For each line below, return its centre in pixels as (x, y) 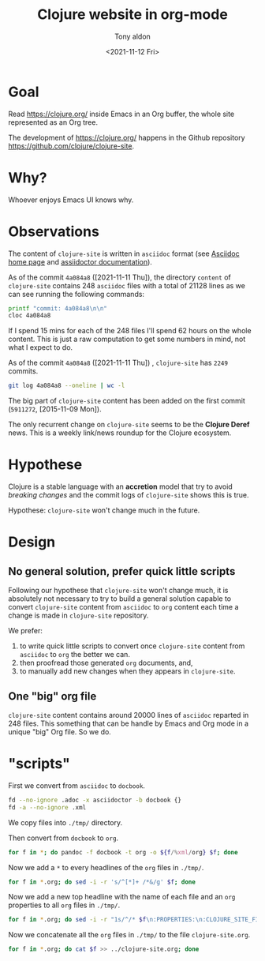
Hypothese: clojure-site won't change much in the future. (104, 510)
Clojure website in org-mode (132, 15)
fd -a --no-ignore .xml (47, 807)
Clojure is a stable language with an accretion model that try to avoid (120, 486)
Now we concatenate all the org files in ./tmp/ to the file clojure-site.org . (129, 935)
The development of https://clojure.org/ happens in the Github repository (127, 137)
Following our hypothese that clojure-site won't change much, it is (118, 591)
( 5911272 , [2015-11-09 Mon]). (55, 409)
